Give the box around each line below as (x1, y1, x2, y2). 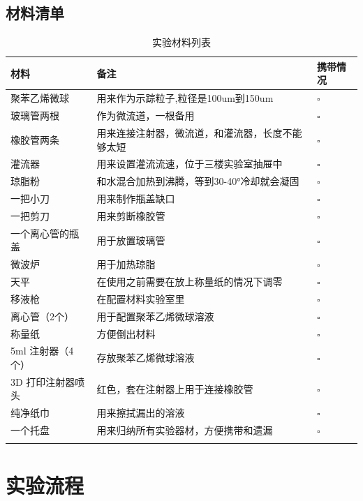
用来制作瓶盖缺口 (96, 191, 175, 206)
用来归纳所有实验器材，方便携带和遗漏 (96, 423, 273, 438)
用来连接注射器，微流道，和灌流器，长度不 (96, 125, 292, 140)
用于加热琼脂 (96, 257, 156, 271)
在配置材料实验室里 (96, 291, 185, 306)
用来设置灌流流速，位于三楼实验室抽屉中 (96, 156, 283, 171)
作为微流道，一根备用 (96, 108, 195, 123)
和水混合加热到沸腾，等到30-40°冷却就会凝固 (96, 174, 299, 188)
